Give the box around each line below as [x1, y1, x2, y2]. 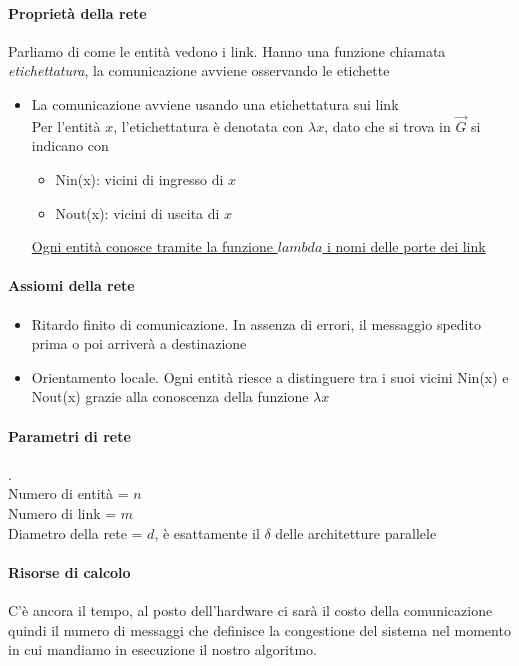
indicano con [31, 135, 109, 156]
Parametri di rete [8, 425, 131, 446]
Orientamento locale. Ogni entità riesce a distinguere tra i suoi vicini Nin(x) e [31, 366, 509, 387]
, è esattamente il [154, 522, 260, 543]
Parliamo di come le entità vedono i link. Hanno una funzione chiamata [8, 40, 446, 61]
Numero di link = [8, 502, 117, 523]
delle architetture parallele [275, 522, 437, 543]
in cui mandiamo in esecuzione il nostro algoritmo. [8, 639, 318, 660]
